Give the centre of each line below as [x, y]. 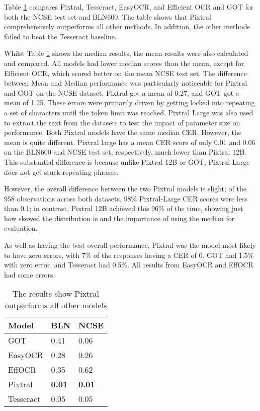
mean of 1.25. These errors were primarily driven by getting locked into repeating [129, 102]
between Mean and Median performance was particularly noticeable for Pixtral [126, 83]
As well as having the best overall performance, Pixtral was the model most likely [130, 245]
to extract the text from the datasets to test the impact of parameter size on [122, 122]
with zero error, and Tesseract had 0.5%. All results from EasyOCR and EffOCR [129, 265]
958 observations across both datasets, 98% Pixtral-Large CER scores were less [126, 198]
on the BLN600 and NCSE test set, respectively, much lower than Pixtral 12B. [125, 152]
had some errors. [30, 274]
